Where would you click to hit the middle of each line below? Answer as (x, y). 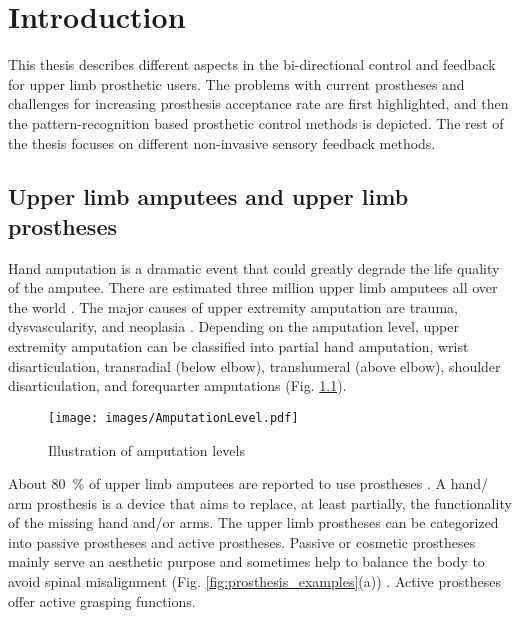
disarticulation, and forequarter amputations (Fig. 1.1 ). (177, 385)
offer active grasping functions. (102, 600)
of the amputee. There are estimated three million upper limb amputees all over (253, 287)
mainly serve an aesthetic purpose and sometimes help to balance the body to (246, 561)
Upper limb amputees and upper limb (208, 196)
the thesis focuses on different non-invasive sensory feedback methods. (222, 142)
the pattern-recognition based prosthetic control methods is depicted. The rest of (256, 122)
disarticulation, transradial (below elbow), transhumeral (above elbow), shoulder (254, 365)
